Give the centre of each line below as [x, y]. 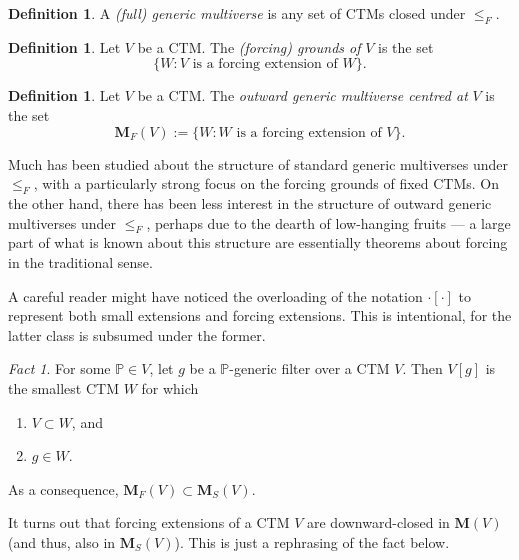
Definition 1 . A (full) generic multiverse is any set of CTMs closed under [237, 13]
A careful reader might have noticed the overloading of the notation [215, 295]
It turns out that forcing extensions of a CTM [149, 522]
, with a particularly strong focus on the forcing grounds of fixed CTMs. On [266, 183]
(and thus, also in [62, 541]
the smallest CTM [63, 387]
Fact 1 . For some [59, 368]
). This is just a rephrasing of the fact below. [312, 541]
